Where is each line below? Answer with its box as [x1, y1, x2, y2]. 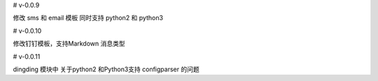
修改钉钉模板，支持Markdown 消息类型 [13, 39, 125, 48]
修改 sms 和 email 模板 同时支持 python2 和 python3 [13, 14, 164, 22]
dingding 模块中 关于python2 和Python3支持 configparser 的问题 [13, 65, 199, 73]
